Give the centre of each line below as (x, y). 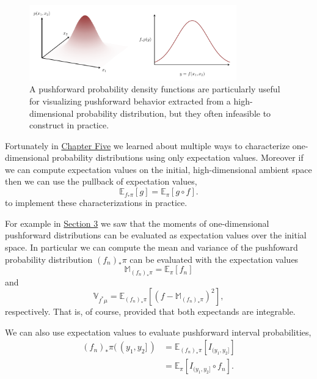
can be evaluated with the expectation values (214, 259)
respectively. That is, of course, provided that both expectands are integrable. (150, 311)
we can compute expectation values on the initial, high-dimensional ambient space (158, 169)
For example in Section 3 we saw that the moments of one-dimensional (137, 223)
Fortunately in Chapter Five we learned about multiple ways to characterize (148, 145)
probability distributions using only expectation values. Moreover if (178, 157)
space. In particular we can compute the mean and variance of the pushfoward (151, 247)
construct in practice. (69, 125)
